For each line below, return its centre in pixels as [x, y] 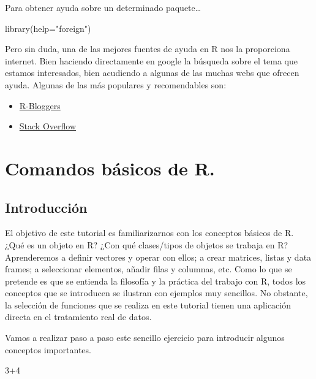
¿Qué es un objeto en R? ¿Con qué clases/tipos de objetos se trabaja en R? [147, 244]
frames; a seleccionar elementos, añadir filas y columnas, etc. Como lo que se [149, 269]
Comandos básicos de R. [110, 168]
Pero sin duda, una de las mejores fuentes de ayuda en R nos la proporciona [148, 49]
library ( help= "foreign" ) [48, 28]
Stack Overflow [48, 126]
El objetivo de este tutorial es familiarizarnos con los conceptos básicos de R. [149, 233]
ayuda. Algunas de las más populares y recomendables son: [116, 84]
